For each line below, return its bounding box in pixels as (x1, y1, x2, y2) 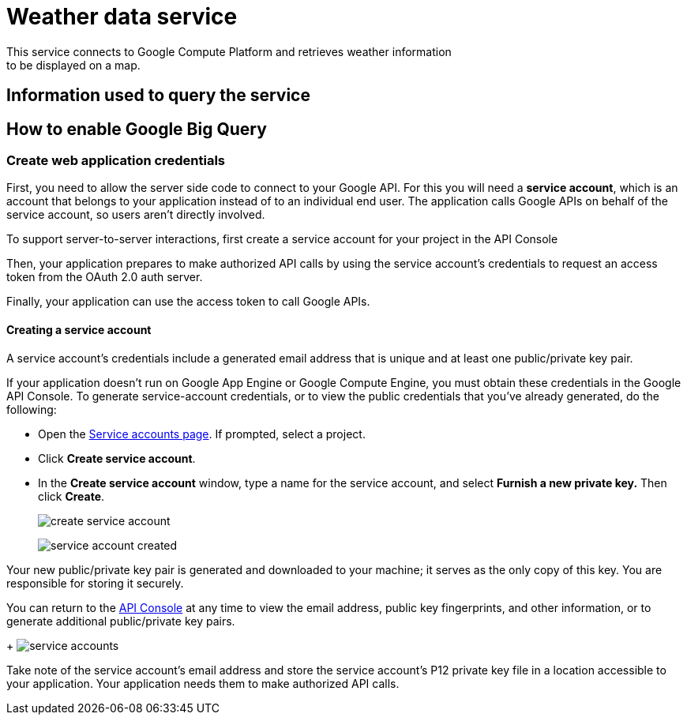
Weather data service (6, 3, 238, 30)
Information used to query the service (6, 85, 310, 106)
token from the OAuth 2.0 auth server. (6, 270, 203, 284)
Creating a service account (6, 323, 152, 336)
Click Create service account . (38, 451, 196, 465)
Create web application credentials (6, 152, 226, 169)
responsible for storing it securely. (6, 576, 184, 590)
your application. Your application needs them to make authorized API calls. (6, 676, 400, 690)
